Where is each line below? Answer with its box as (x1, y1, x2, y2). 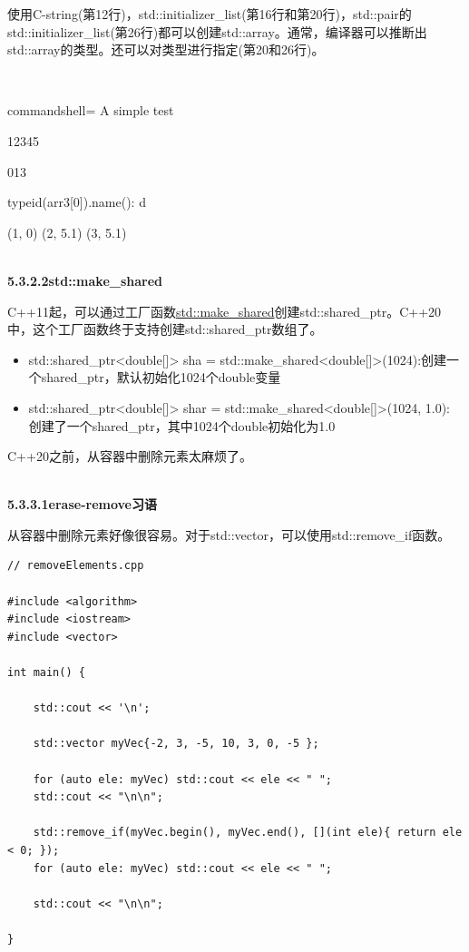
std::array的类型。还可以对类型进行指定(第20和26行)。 (7, 40, 325, 59)
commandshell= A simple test (7, 101, 174, 120)
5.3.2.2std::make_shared (7, 270, 163, 290)
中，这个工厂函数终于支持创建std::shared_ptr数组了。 (7, 319, 323, 339)
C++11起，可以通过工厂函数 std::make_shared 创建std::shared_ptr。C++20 (7, 301, 442, 320)
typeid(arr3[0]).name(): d (7, 192, 146, 211)
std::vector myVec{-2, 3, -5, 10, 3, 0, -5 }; (33, 737, 319, 751)
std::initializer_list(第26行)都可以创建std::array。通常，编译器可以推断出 (7, 22, 427, 41)
